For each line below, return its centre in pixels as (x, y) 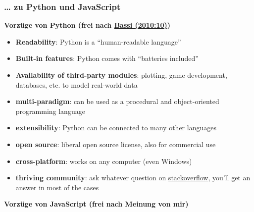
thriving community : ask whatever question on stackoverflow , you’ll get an (133, 178)
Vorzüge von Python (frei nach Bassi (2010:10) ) (87, 25)
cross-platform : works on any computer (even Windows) (104, 161)
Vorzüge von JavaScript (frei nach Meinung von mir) (96, 204)
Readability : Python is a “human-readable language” (98, 41)
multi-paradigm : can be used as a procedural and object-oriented (117, 101)
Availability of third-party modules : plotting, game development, (121, 75)
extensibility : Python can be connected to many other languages (116, 128)
